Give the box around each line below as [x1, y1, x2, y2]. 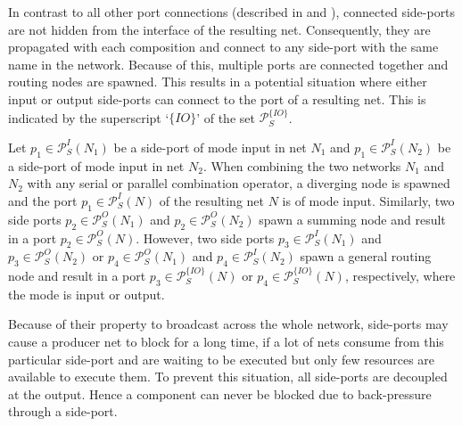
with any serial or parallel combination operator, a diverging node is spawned [27, 174, 450, 193]
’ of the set [196, 108, 255, 127]
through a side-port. [8, 402, 118, 421]
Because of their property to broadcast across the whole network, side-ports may [8, 315, 449, 333]
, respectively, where [344, 266, 456, 284]
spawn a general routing [300, 247, 432, 266]
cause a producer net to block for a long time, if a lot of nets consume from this [8, 332, 444, 350]
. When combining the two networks [202, 156, 401, 175]
